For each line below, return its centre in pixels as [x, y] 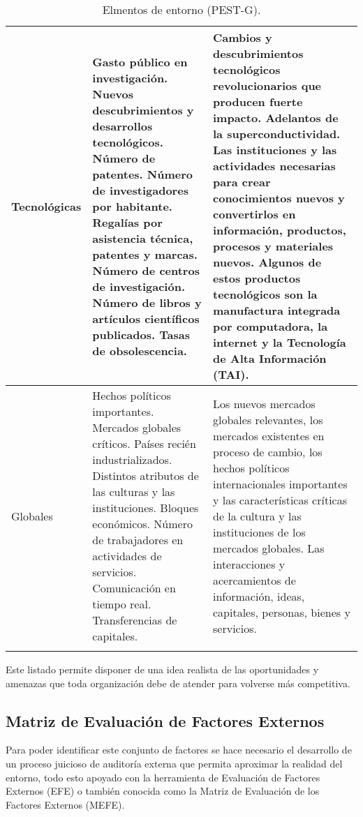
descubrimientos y [143, 110]
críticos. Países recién [144, 443]
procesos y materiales [273, 246]
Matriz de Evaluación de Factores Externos [165, 720]
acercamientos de [254, 580]
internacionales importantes [280, 484]
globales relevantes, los [268, 419]
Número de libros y [147, 302]
